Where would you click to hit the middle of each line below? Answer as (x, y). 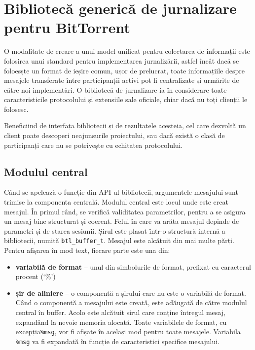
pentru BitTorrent (67, 27)
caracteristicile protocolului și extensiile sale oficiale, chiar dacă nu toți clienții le (126, 99)
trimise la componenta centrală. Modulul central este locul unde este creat (116, 202)
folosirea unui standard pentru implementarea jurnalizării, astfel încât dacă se (122, 60)
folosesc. (16, 109)
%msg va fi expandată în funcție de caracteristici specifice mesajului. (117, 341)
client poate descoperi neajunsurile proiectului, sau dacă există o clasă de (114, 135)
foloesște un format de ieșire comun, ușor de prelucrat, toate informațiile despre (124, 70)
